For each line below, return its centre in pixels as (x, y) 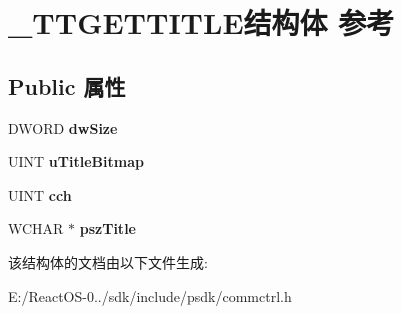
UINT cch (40, 194)
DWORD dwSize (63, 127)
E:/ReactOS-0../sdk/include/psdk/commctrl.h (150, 295)
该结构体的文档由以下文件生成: (108, 261)
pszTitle (107, 228)
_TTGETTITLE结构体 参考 (201, 22)
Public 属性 (67, 85)
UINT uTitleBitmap (76, 161)
